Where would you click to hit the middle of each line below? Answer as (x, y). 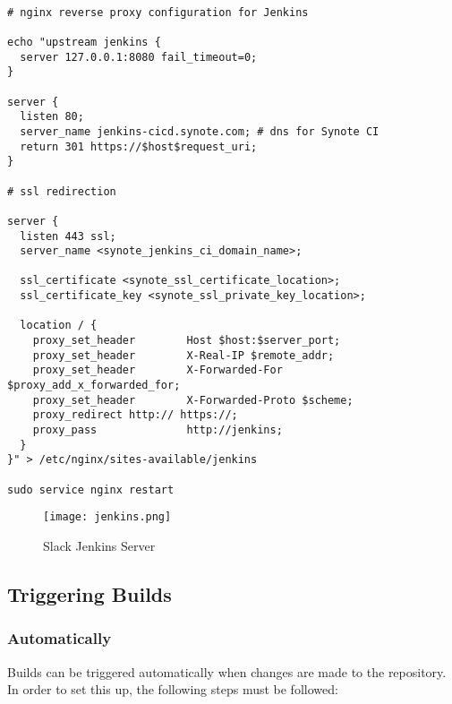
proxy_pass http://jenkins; (158, 430)
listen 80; (52, 117)
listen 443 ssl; (68, 236)
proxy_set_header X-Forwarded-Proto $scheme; (193, 400)
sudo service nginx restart (91, 489)
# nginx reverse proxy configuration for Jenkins (158, 12)
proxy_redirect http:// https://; (135, 415)
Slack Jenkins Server (99, 545)
